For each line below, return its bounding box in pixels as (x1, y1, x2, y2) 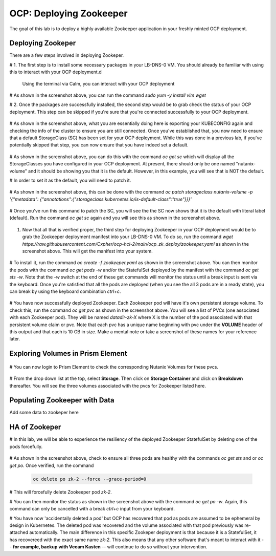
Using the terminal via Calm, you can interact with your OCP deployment (22, 80, 175, 87)
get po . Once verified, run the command (9, 462, 94, 468)
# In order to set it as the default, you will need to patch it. (9, 177, 131, 183)
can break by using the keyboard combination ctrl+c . (9, 288, 121, 294)
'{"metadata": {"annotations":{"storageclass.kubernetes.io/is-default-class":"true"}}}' (9, 196, 192, 202)
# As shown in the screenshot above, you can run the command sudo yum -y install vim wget (9, 92, 206, 98)
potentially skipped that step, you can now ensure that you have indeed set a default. (9, 142, 189, 148)
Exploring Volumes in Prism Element (9, 349, 127, 358)
